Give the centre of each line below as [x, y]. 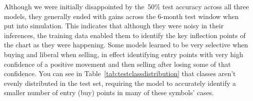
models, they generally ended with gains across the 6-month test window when [121, 16]
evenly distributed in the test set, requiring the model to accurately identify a [120, 83]
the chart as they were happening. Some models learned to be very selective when [126, 45]
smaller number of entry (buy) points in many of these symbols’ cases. [109, 92]
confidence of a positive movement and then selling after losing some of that [117, 64]
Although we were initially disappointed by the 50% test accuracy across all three [126, 6]
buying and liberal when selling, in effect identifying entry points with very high [124, 54]
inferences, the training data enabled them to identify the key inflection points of [125, 35]
